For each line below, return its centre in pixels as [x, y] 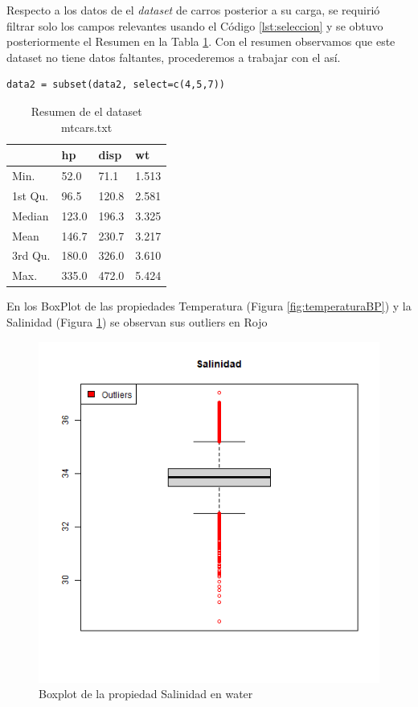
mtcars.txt [87, 127]
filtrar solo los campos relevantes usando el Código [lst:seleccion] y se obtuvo [195, 25]
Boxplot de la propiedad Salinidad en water [146, 694]
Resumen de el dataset [86, 111]
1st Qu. [31, 195]
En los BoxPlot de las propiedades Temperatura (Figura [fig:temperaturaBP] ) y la [209, 306]
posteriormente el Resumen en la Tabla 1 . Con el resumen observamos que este [201, 41]
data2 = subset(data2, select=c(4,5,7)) [116, 85]
